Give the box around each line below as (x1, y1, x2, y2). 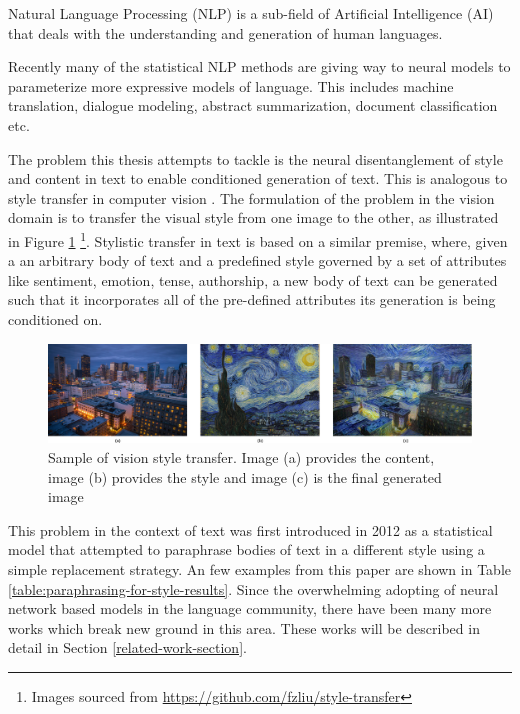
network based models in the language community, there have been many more (8, 598, 492, 619)
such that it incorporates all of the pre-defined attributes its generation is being (8, 289, 496, 310)
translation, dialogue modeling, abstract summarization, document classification (8, 95, 498, 116)
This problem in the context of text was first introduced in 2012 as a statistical (8, 519, 493, 540)
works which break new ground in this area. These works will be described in (8, 617, 480, 638)
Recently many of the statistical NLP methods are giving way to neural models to (8, 56, 511, 77)
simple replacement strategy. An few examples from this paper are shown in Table (8, 558, 511, 579)
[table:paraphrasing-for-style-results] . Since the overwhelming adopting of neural (8, 578, 499, 599)
